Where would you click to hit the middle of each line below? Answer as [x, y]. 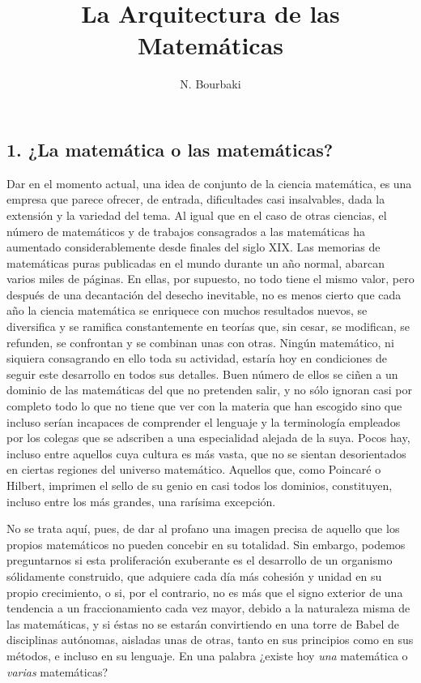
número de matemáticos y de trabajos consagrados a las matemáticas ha [186, 231]
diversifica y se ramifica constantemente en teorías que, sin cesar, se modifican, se [208, 326]
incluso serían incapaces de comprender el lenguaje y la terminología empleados [204, 421]
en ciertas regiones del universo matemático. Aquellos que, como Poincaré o [194, 469]
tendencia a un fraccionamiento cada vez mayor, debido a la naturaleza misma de [208, 608]
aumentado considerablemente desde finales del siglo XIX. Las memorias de [193, 247]
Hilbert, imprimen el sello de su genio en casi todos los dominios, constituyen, [200, 485]
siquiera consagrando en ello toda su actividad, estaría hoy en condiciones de [197, 358]
